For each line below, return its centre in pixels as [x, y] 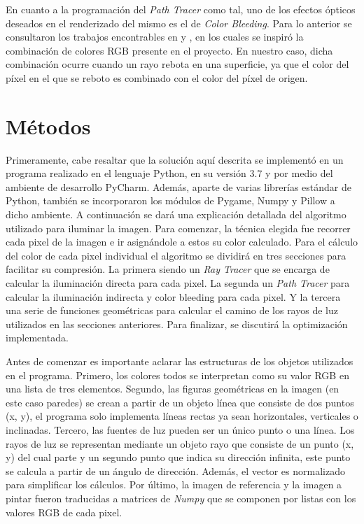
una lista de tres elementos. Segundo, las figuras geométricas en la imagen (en [173, 389]
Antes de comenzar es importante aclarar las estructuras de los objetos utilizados [180, 361]
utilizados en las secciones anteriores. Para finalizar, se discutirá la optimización [177, 324]
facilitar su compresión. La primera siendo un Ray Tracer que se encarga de [168, 269]
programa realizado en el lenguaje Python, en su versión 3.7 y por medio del [169, 173]
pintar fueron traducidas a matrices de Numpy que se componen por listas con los [181, 498]
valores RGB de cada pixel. [64, 512]
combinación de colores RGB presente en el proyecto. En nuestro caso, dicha [169, 50]
